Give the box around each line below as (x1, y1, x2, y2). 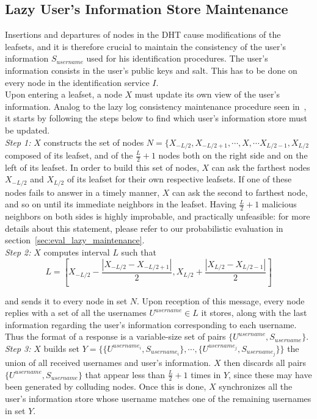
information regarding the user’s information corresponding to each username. (5, 318, 297, 331)
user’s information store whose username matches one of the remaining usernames (5, 392, 312, 405)
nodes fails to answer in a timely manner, (5, 185, 160, 198)
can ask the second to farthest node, (172, 185, 308, 198)
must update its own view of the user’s (134, 88, 280, 101)
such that (121, 246, 156, 259)
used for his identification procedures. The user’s (86, 52, 268, 65)
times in (191, 368, 221, 381)
